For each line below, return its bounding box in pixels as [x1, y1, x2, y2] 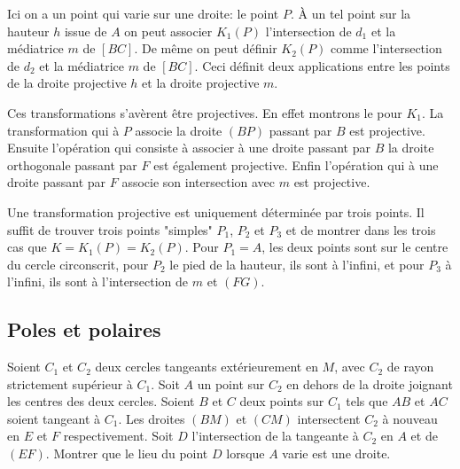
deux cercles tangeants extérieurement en [95, 357, 318, 376]
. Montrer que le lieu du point [45, 444, 208, 463]
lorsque [226, 444, 265, 463]
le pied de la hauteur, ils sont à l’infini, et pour [169, 254, 425, 273]
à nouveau [382, 409, 438, 427]
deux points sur [239, 392, 324, 410]
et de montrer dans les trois [285, 220, 436, 238]
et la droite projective [142, 74, 260, 92]
